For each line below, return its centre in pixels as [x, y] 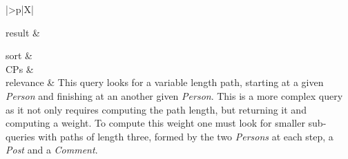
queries [20, 136]
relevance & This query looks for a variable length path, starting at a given [165, 82]
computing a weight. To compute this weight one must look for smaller [155, 123]
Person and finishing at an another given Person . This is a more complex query [174, 95]
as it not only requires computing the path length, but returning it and [156, 109]
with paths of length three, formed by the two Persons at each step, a [186, 136]
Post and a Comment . [52, 150]
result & [23, 32]
